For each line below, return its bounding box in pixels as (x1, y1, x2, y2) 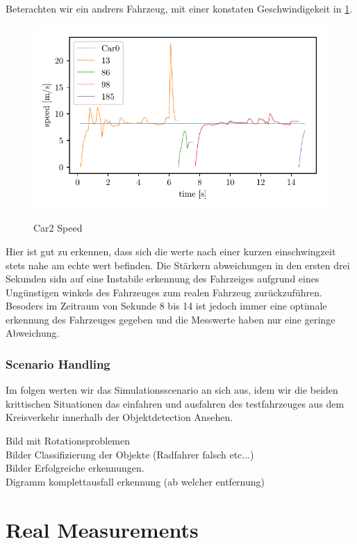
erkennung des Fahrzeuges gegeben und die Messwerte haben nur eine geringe (6, 312, 335, 326)
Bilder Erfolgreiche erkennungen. (6, 461, 144, 475)
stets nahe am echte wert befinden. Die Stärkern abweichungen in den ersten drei (6, 257, 350, 272)
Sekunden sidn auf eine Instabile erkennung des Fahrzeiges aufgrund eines (6, 271, 319, 286)
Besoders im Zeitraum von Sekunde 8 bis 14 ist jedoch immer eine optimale (6, 298, 327, 313)
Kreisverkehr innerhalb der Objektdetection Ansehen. (6, 410, 233, 424)
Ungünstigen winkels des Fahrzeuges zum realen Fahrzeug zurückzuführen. (6, 285, 322, 299)
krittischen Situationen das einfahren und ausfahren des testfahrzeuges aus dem (6, 396, 344, 410)
